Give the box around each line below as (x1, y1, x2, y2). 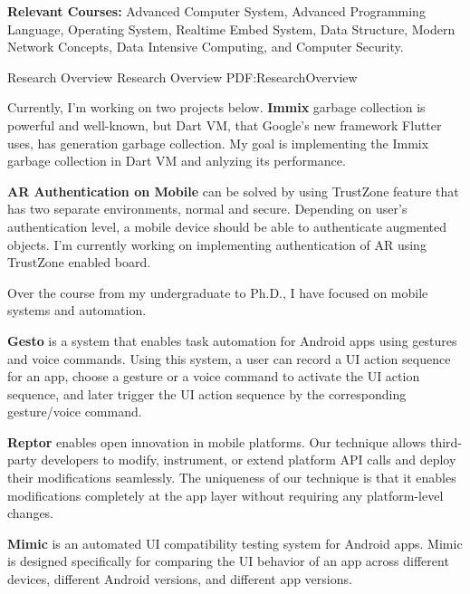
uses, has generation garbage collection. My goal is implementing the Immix (7, 133, 429, 152)
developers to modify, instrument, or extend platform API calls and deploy (41, 450, 456, 469)
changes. (7, 503, 54, 522)
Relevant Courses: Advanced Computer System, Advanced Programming (7, 2, 426, 20)
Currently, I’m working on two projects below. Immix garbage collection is (7, 98, 426, 117)
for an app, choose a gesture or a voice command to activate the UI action (7, 367, 420, 386)
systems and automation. (7, 301, 147, 320)
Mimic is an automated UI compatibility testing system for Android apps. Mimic (7, 533, 463, 552)
